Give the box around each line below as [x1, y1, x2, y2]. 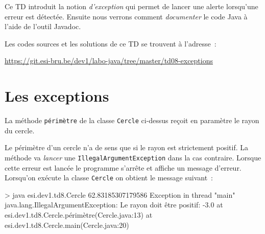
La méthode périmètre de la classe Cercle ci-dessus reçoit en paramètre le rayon [5, 115, 259, 126]
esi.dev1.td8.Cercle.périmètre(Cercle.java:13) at [5, 209, 153, 220]
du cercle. [5, 125, 35, 135]
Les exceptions [5, 85, 109, 106]
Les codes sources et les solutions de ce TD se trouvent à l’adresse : [5, 38, 216, 49]
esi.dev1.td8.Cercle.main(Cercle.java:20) [5, 219, 129, 230]
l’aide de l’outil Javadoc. [5, 21, 81, 32]
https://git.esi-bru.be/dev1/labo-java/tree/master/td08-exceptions [5, 55, 213, 66]
